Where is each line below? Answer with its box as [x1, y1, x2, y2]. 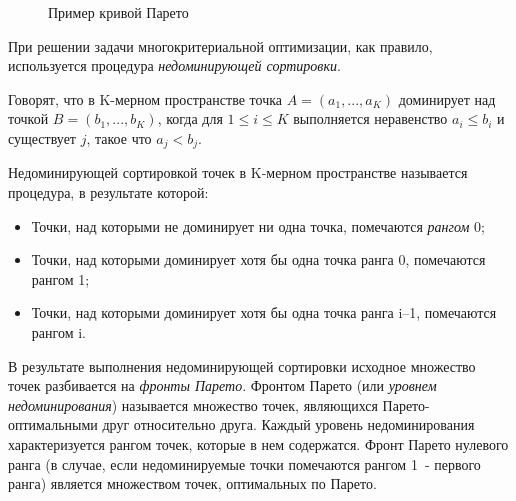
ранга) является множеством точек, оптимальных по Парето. [8, 473, 377, 494]
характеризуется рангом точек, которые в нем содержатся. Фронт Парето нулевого [8, 433, 509, 454]
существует [8, 127, 76, 148]
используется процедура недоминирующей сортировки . [8, 55, 341, 76]
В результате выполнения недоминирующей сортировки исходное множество [8, 355, 476, 376]
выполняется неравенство [293, 108, 448, 129]
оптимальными [8, 414, 98, 435]
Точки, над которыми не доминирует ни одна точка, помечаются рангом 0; [31, 215, 485, 236]
